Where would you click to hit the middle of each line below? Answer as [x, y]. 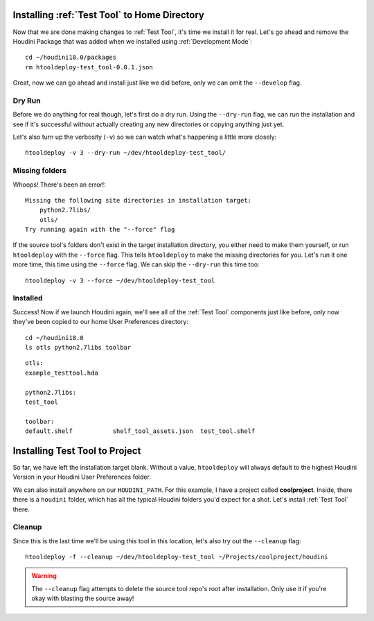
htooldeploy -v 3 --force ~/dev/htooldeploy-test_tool [120, 280]
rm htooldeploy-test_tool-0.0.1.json [89, 67]
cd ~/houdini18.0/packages [71, 58]
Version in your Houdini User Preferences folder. [82, 477]
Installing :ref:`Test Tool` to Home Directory [108, 15]
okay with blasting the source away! [83, 598]
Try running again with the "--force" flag [100, 230]
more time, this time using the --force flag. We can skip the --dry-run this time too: [136, 264]
